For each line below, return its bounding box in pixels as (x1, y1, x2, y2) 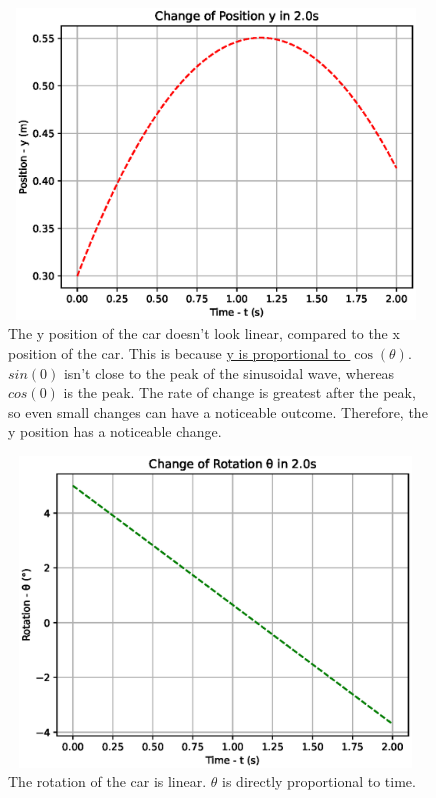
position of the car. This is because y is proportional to (8, 342, 346, 363)
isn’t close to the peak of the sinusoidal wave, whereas (63, 362, 395, 383)
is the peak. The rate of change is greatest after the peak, (63, 382, 416, 403)
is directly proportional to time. (222, 771, 416, 792)
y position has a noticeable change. (8, 421, 222, 442)
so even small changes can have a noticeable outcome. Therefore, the (8, 401, 428, 422)
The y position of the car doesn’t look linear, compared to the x (8, 323, 400, 344)
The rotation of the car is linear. (8, 771, 207, 792)
